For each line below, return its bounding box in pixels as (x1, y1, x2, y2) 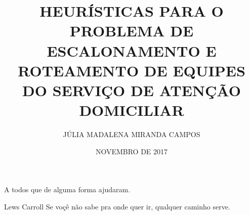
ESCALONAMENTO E (47, 40, 217, 61)
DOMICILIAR (79, 100, 184, 120)
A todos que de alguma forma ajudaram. (4, 184, 131, 195)
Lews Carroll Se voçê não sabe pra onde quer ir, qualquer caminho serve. (4, 201, 230, 211)
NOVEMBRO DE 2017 (95, 146, 168, 156)
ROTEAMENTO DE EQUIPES (18, 60, 245, 80)
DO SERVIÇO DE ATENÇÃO (22, 79, 241, 100)
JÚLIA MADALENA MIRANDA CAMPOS (63, 129, 200, 140)
